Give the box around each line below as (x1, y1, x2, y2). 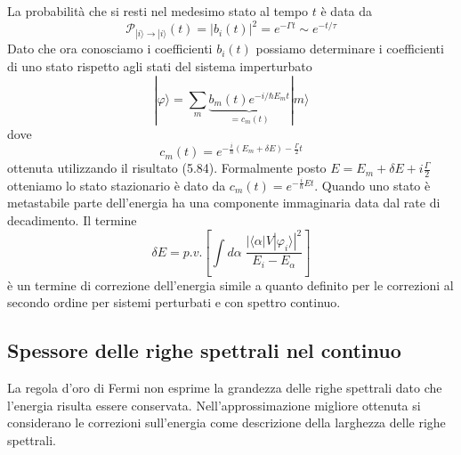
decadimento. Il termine (7, 211, 137, 230)
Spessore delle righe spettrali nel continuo (7, 337, 401, 364)
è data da (320, 2, 373, 20)
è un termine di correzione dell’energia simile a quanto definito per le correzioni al (7, 275, 454, 294)
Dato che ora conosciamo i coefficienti (7, 39, 213, 58)
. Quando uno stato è (314, 175, 431, 194)
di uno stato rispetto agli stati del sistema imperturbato (7, 56, 312, 75)
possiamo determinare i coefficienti (255, 39, 444, 58)
